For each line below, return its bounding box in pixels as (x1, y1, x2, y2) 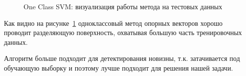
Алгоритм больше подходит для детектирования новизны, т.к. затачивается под (4, 53, 240, 63)
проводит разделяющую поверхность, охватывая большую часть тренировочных (4, 27, 242, 38)
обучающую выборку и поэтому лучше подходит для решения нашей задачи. (4, 62, 233, 73)
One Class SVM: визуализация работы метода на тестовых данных (23, 1, 223, 11)
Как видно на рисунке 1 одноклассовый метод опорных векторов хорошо (4, 18, 223, 28)
